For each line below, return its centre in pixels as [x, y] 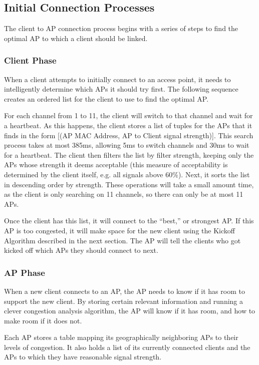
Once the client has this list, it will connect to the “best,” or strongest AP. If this [129, 221]
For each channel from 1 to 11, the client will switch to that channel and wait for [128, 115]
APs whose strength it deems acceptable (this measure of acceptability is [116, 164]
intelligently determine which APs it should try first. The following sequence [121, 89]
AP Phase [25, 272]
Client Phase [30, 60]
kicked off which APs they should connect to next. [81, 250]
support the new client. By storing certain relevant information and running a [124, 301]
